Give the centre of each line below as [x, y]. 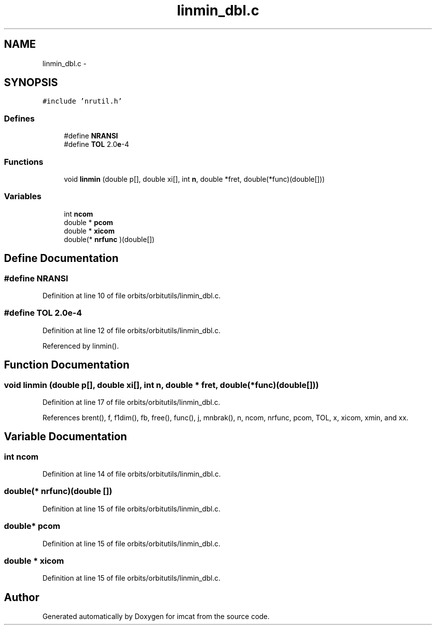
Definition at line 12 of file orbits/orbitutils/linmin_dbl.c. [131, 330]
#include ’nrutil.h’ [82, 101]
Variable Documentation [66, 437]
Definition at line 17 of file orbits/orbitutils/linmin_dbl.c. [131, 402]
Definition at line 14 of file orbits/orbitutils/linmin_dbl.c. [132, 474]
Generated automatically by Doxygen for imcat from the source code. [156, 617]
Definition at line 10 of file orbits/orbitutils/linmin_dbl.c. [132, 295]
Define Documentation [61, 258]
